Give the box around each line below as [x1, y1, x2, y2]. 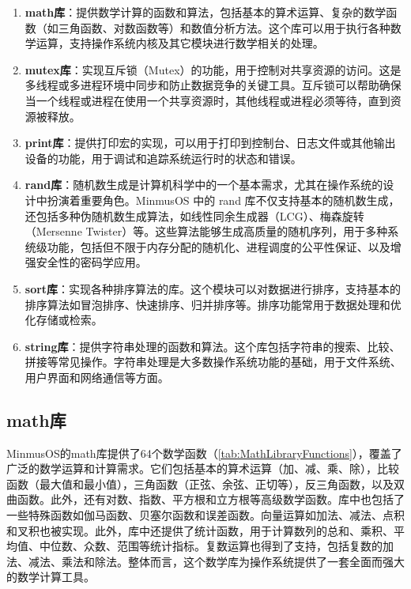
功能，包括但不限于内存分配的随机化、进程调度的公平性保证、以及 [47, 238, 390, 255]
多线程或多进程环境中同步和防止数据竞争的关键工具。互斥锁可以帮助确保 [25, 77, 402, 93]
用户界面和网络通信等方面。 [25, 368, 169, 385]
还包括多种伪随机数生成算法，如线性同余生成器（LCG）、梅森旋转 [25, 207, 364, 224]
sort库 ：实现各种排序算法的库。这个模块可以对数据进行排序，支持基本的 [25, 280, 402, 296]
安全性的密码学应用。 [36, 254, 147, 270]
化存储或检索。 [25, 311, 103, 328]
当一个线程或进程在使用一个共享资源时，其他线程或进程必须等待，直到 [25, 92, 390, 108]
